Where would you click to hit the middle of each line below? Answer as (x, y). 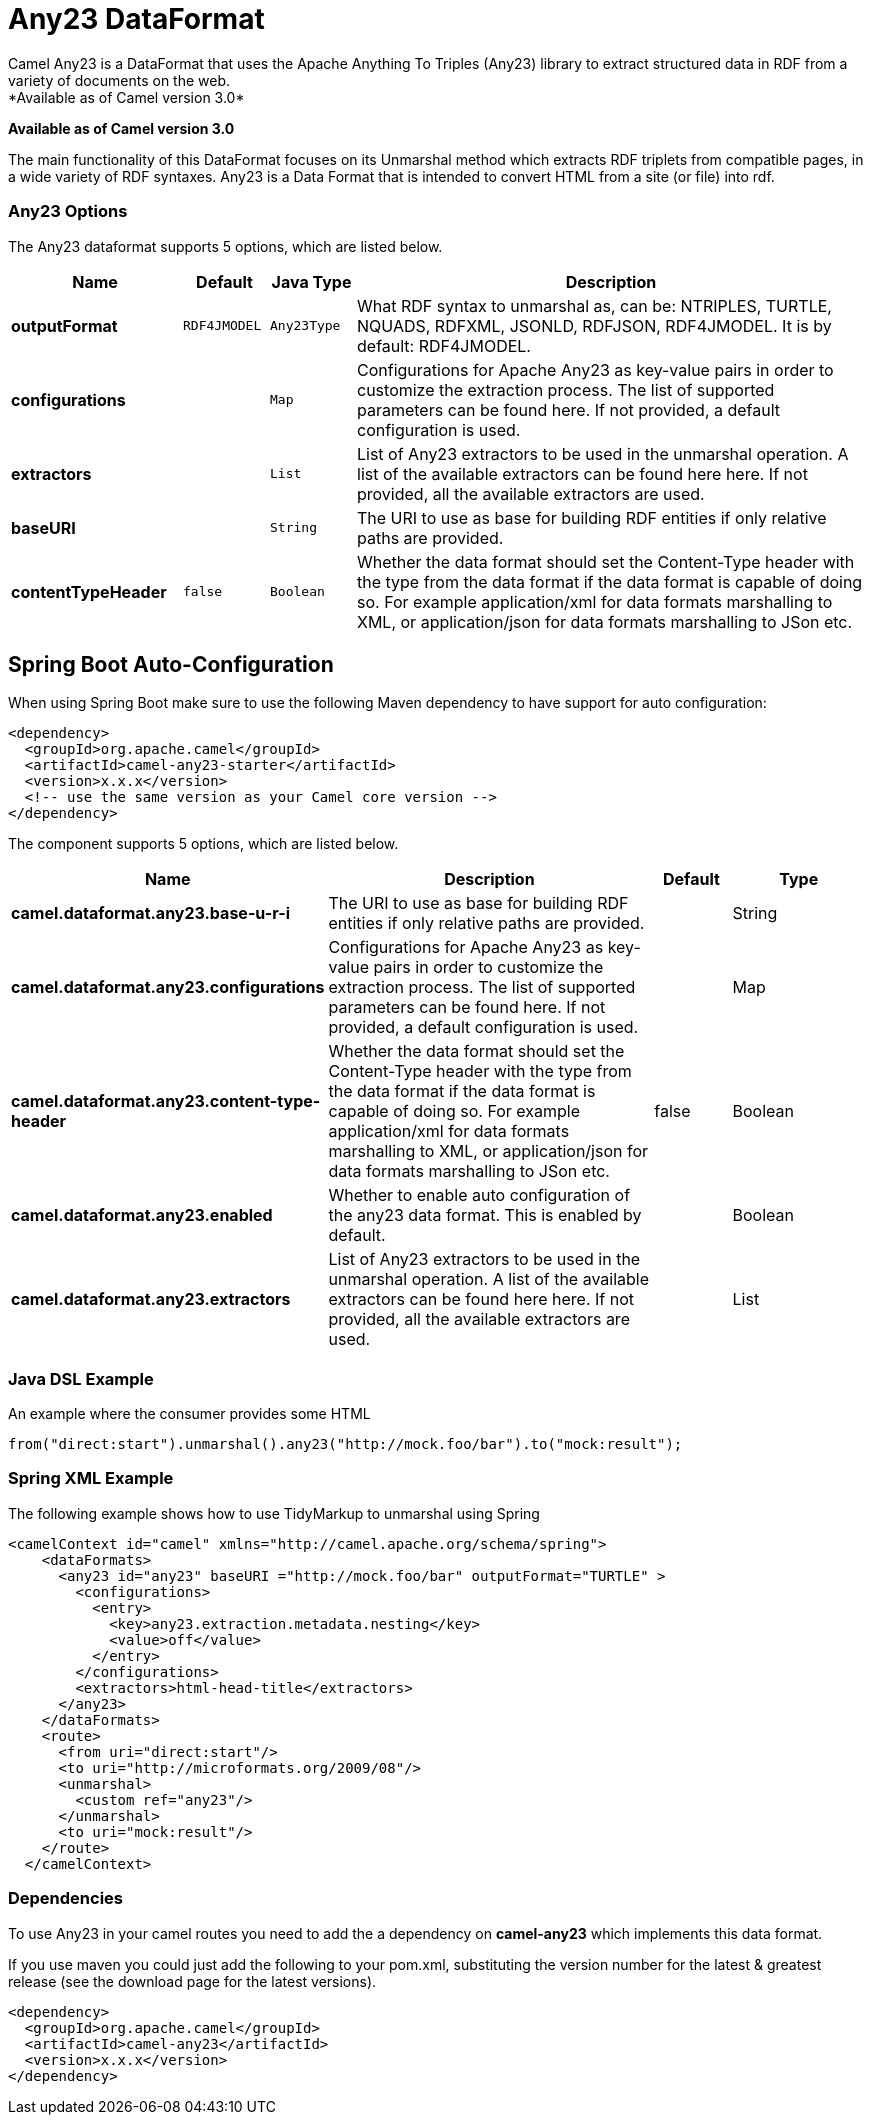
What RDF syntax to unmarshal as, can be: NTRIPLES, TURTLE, (594, 305)
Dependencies (66, 1898)
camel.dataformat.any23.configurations (168, 987)
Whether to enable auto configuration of (479, 1195)
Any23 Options (68, 211)
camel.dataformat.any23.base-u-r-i (150, 913)
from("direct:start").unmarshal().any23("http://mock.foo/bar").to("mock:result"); (345, 1444)
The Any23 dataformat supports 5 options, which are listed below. (225, 246)
